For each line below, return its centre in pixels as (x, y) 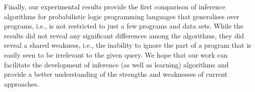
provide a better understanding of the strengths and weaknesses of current (116, 74)
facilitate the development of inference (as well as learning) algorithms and (116, 64)
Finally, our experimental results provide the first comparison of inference (115, 6)
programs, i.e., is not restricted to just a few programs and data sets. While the (124, 26)
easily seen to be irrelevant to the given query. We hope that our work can (116, 54)
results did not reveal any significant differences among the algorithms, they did (124, 35)
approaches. (22, 83)
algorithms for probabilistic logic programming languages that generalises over (122, 16)
